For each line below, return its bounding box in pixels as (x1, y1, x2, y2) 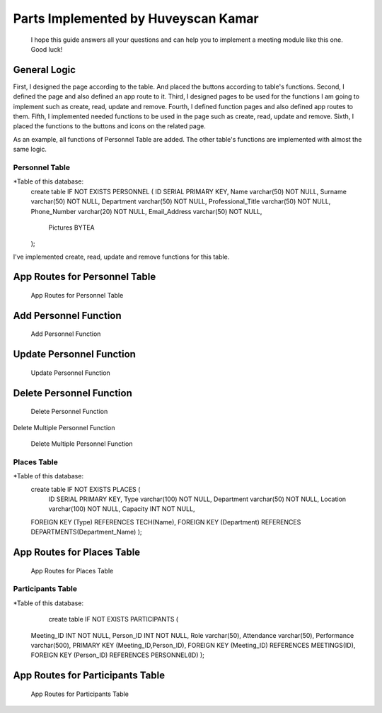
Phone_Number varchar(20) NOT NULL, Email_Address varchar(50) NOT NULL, (30, 207, 262, 215)
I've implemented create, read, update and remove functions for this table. (13, 252, 230, 261)
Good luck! (30, 45, 63, 53)
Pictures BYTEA (48, 223, 95, 232)
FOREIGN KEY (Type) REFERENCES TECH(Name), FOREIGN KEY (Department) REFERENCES (30, 517, 301, 526)
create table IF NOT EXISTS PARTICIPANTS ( (48, 615, 179, 624)
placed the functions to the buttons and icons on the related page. (13, 122, 207, 130)
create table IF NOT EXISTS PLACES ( (30, 485, 141, 493)
